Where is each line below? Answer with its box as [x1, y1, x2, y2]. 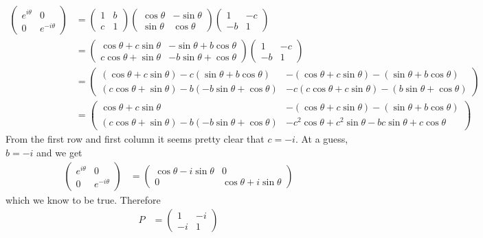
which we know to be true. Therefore [5, 192, 161, 206]
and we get [36, 145, 82, 159]
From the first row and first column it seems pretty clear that [5, 132, 265, 146]
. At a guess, [295, 132, 348, 146]
